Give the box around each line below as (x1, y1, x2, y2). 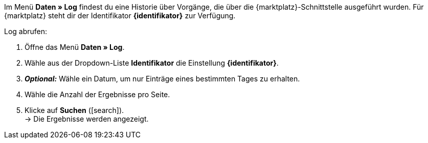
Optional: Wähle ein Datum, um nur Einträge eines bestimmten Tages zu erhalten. (25, 74, 300, 83)
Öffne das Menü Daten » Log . (25, 43, 125, 51)
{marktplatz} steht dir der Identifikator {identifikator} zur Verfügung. (4, 11, 236, 20)
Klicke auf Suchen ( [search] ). (25, 106, 124, 115)
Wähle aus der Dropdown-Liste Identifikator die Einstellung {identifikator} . (25, 59, 279, 67)
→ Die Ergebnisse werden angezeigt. (25, 115, 149, 123)
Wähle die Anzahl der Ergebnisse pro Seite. (25, 90, 170, 99)
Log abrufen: (4, 27, 48, 36)
